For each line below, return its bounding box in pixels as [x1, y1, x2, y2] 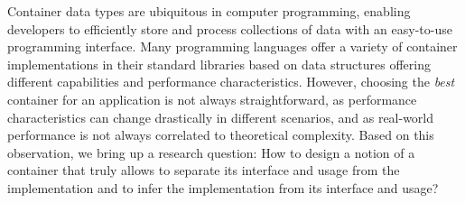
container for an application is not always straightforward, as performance [7, 89, 417, 108]
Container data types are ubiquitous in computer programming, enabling [7, 2, 411, 20]
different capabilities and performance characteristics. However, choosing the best [7, 72, 455, 91]
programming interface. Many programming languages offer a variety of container [7, 37, 458, 56]
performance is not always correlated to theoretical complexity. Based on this [7, 125, 434, 144]
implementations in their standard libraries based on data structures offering [7, 54, 431, 73]
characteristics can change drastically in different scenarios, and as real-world [7, 107, 434, 126]
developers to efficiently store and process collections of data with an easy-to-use [7, 19, 452, 38]
